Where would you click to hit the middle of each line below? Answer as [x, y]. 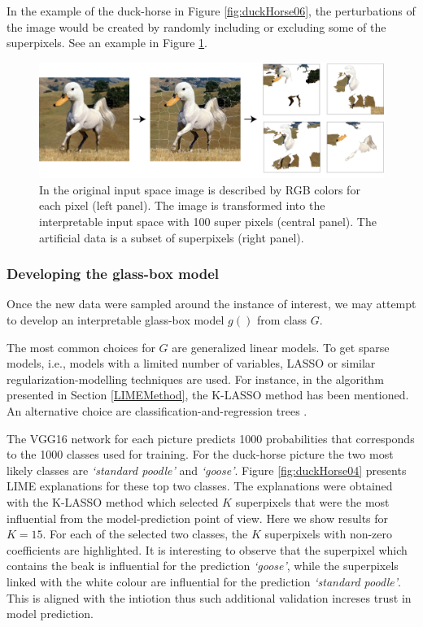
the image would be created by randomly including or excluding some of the [196, 26]
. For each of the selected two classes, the [145, 534]
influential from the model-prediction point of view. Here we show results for [198, 518]
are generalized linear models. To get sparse [281, 347]
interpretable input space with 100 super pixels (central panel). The [208, 221]
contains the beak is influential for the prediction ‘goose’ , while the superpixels [203, 566]
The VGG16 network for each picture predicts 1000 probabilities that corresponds [211, 438]
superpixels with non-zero [329, 534]
